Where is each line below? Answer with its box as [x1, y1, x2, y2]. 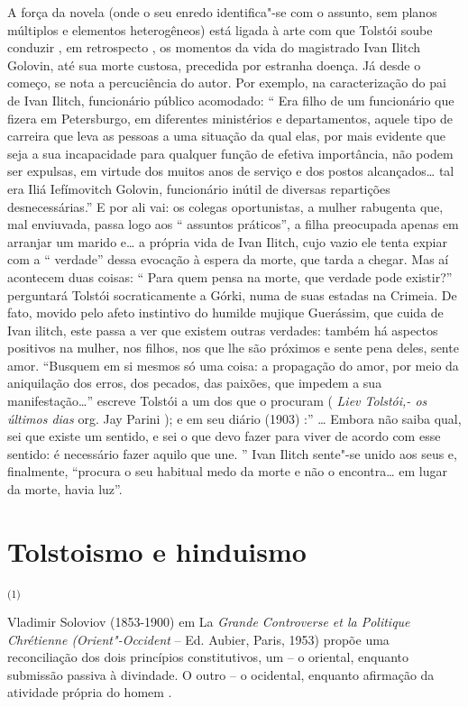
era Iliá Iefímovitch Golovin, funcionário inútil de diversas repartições [7, 179, 390, 197]
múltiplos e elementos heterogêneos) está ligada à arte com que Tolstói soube [7, 20, 433, 39]
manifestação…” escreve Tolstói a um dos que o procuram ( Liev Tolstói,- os [7, 391, 427, 410]
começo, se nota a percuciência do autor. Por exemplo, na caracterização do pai [7, 73, 446, 92]
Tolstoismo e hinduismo [7, 532, 307, 569]
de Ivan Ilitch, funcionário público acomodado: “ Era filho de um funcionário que [7, 90, 454, 109]
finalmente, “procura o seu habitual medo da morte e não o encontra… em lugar [7, 462, 447, 481]
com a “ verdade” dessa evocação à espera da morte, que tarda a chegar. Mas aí [7, 250, 449, 269]
